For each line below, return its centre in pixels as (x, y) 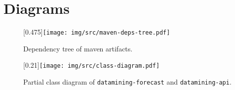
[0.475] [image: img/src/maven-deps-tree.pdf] (97, 32)
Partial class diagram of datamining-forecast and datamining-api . (127, 82)
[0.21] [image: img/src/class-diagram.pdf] (92, 65)
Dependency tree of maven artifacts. (78, 48)
